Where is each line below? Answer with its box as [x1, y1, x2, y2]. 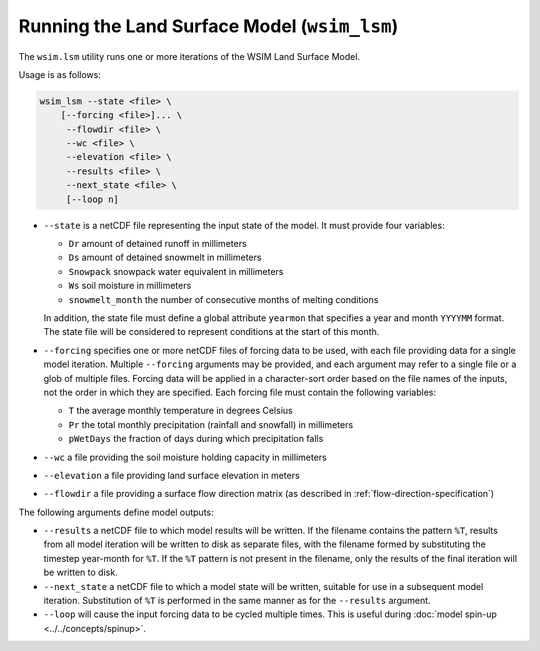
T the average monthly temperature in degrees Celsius [68, 405, 294, 417]
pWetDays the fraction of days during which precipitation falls [68, 433, 324, 445]
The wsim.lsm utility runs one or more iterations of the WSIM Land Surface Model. [18, 50, 360, 62]
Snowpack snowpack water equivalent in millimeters [68, 265, 284, 277]
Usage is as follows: [18, 68, 102, 80]
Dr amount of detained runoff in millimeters [68, 238, 247, 250]
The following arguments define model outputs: [18, 506, 214, 518]
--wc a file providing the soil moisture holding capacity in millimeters [43, 451, 327, 463]
